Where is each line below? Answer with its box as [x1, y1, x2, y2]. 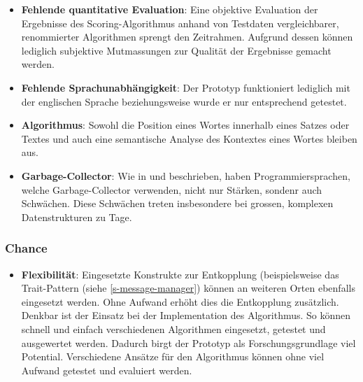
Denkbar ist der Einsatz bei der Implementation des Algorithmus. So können [21, 308, 351, 323]
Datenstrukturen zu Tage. [21, 209, 132, 224]
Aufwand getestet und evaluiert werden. [21, 362, 192, 377]
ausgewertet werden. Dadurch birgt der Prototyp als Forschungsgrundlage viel [21, 335, 356, 350]
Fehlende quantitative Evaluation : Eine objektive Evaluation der [21, 2, 318, 16]
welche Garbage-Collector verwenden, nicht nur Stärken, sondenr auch [21, 182, 322, 197]
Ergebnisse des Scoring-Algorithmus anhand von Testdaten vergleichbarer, [21, 15, 339, 30]
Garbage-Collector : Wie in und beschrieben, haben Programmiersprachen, [21, 168, 350, 183]
